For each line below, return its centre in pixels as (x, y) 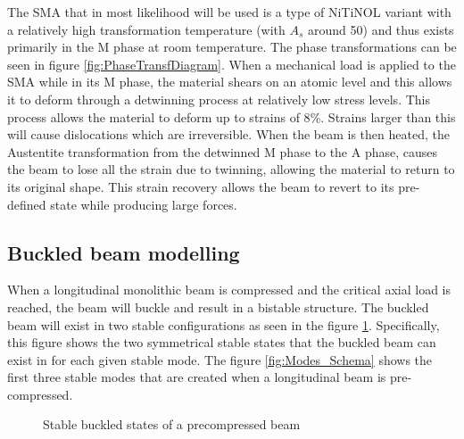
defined (27, 204)
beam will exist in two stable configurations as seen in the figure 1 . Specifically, (224, 324)
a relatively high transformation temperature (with (146, 29)
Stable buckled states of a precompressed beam (172, 424)
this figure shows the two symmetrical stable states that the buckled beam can (222, 342)
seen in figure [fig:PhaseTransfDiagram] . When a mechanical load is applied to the (232, 64)
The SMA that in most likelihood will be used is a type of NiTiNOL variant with (229, 12)
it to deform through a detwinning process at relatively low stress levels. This (219, 99)
